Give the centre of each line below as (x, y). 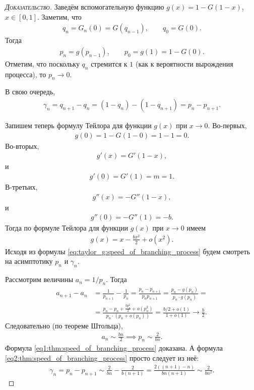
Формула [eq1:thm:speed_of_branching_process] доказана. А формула (114, 348)
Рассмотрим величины (39, 279)
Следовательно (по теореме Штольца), (64, 326)
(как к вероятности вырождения (184, 63)
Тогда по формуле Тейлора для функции (67, 228)
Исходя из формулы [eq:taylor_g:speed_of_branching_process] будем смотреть (128, 251)
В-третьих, (21, 186)
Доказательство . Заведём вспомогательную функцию (85, 7)
